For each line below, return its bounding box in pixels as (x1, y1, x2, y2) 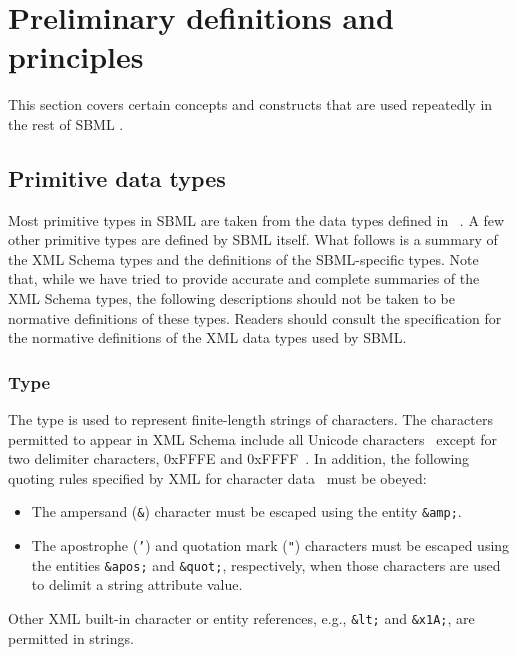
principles (8, 36, 144, 77)
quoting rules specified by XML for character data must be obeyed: (8, 467, 427, 488)
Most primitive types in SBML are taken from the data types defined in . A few (8, 209, 505, 230)
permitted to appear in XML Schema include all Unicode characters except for (8, 428, 497, 449)
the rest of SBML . (8, 113, 124, 134)
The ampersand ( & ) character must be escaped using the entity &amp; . (31, 501, 462, 522)
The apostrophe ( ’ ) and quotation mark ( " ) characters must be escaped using (31, 535, 510, 556)
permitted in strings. (8, 627, 134, 648)
